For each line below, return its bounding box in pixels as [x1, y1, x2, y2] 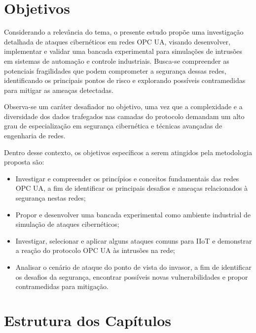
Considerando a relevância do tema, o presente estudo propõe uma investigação [4, 27, 244, 37]
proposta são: [4, 157, 44, 167]
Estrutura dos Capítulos [4, 310, 171, 330]
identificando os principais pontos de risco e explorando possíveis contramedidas [4, 75, 246, 85]
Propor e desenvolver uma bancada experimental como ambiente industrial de [15, 209, 251, 219]
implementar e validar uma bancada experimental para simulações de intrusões [4, 46, 243, 56]
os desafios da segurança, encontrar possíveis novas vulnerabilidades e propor [15, 271, 248, 282]
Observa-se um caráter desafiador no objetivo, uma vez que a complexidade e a [4, 101, 243, 112]
